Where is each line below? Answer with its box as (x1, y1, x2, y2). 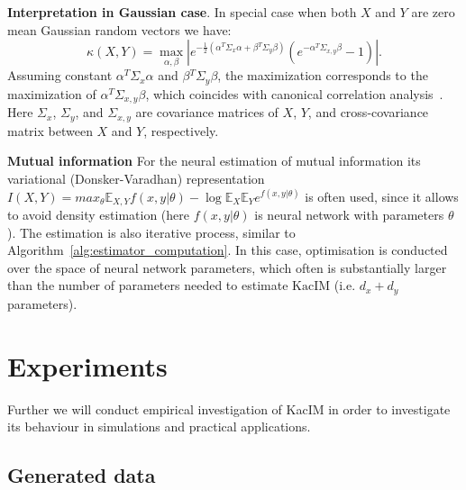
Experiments (7, 347, 168, 384)
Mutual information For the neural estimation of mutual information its (7, 151, 421, 170)
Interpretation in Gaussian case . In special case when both (7, 3, 357, 21)
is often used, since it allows (305, 186, 459, 205)
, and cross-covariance (307, 103, 429, 122)
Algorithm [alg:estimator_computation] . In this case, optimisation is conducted (7, 240, 448, 259)
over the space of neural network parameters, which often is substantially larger (7, 258, 447, 277)
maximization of (7, 84, 96, 103)
